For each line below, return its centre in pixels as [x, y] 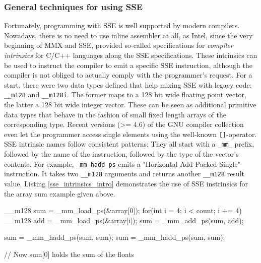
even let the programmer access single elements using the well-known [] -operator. [130, 134]
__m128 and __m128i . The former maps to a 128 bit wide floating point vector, [125, 94]
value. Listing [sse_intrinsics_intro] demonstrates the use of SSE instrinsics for [126, 184]
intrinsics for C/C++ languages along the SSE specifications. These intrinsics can [131, 55]
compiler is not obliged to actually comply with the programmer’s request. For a [128, 75]
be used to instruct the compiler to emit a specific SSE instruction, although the [128, 65]
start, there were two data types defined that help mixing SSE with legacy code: [128, 84]
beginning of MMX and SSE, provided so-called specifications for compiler [119, 45]
